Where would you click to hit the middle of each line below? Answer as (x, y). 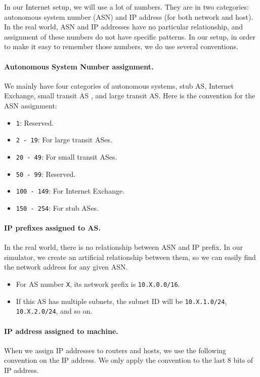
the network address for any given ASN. (66, 267)
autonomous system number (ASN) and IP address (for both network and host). (129, 16)
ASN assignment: (31, 105)
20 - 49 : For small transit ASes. (67, 156)
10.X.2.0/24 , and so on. (54, 311)
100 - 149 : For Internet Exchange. (70, 191)
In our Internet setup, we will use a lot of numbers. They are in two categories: (126, 7)
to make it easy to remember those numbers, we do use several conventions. (121, 46)
